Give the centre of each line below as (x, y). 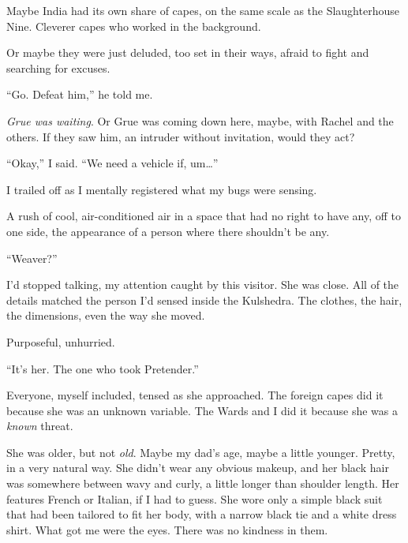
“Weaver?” (32, 258)
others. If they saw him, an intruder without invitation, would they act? (181, 136)
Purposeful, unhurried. (61, 341)
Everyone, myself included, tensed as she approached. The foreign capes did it (195, 395)
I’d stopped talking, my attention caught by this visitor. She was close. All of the (203, 285)
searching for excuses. (58, 67)
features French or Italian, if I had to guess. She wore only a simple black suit (195, 498)
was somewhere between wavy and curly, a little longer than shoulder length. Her (203, 483)
